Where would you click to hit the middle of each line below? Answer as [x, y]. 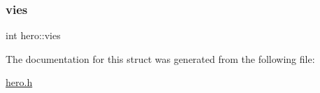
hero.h [19, 82]
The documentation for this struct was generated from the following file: [160, 58]
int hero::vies [33, 35]
